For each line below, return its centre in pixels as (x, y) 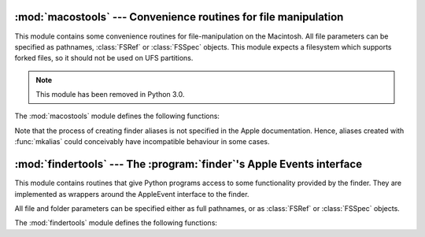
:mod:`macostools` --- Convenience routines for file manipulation (179, 17)
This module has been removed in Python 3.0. (110, 94)
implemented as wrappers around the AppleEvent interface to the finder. (132, 194)
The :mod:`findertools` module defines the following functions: (116, 223)
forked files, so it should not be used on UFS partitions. (104, 58)
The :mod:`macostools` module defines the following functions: (117, 116)
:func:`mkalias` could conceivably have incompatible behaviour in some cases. (142, 142)
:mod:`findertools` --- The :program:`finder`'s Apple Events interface (188, 164)
